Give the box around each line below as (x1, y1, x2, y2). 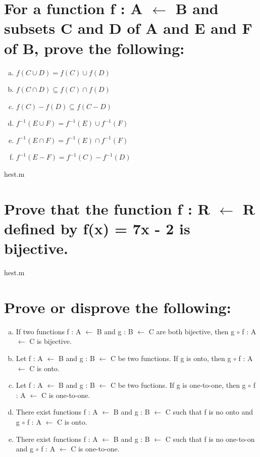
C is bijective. (29, 336, 72, 346)
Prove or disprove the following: (4, 296, 231, 317)
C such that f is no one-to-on (165, 433, 255, 444)
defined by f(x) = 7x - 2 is (4, 218, 190, 239)
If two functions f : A (16, 326, 81, 336)
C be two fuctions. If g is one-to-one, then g (110, 380, 246, 390)
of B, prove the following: (4, 37, 185, 58)
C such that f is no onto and (165, 407, 253, 417)
